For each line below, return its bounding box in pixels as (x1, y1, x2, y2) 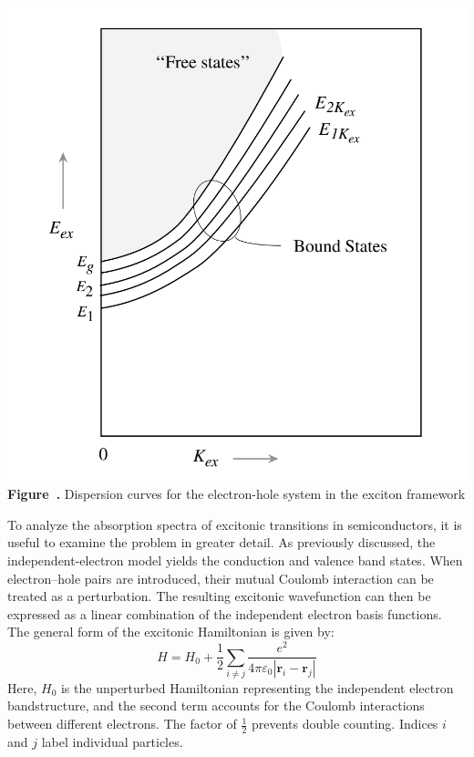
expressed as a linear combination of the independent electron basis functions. (7, 604, 442, 623)
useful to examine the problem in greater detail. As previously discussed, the (7, 533, 436, 552)
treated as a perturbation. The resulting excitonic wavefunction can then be (7, 586, 431, 606)
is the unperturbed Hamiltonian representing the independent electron (60, 678, 454, 697)
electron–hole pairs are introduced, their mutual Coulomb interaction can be (7, 568, 434, 587)
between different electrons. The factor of (7, 714, 237, 733)
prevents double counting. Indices (252, 714, 438, 733)
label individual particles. (41, 731, 183, 751)
